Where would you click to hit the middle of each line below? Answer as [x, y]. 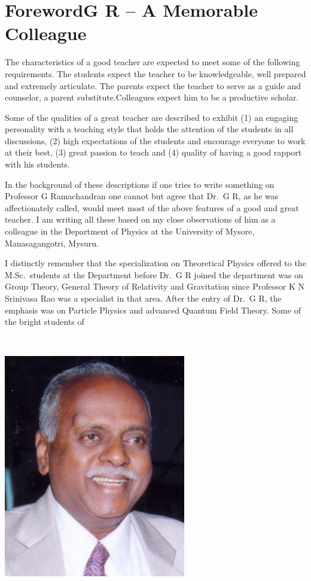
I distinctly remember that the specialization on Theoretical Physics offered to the [155, 263]
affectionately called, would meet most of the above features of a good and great [152, 207]
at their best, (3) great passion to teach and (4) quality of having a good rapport [153, 152]
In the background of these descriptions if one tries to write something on [140, 184]
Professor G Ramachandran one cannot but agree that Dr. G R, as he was [142, 196]
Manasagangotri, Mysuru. [52, 243]
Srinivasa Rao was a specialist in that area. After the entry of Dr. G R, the [143, 298]
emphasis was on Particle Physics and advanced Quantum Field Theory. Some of [153, 310]
